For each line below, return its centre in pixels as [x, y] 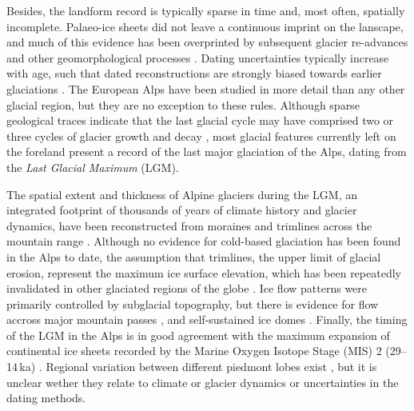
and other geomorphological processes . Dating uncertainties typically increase [198, 57]
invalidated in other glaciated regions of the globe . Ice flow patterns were [187, 288]
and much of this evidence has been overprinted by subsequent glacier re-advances [207, 42]
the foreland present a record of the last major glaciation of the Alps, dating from [207, 152]
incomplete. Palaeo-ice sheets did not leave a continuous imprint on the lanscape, [205, 26]
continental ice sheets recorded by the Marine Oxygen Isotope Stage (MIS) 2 [194, 351]
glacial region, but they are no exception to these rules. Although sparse [183, 104]
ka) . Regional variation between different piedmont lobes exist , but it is [198, 367]
